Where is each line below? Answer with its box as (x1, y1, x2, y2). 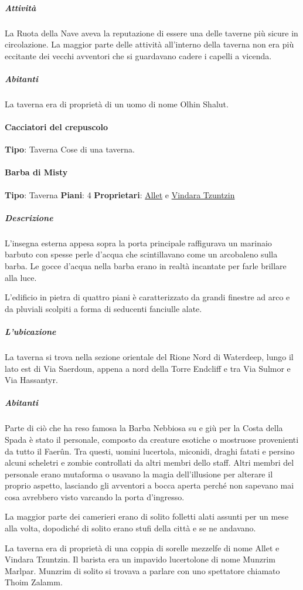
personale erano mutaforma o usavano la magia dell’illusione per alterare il (5, 467, 273, 480)
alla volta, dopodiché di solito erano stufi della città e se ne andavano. (5, 522, 256, 534)
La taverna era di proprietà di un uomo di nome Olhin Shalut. (5, 97, 229, 110)
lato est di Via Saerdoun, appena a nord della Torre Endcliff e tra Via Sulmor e (5, 362, 291, 374)
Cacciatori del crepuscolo (5, 121, 108, 133)
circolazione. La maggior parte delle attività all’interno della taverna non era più (5, 38, 294, 50)
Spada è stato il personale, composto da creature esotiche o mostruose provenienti (5, 433, 299, 445)
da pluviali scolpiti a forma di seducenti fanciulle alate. (5, 302, 202, 314)
